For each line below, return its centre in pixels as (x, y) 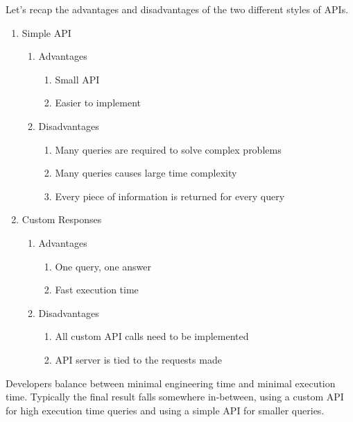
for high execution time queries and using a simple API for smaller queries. (165, 410)
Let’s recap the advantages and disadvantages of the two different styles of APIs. (177, 9)
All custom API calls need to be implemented (152, 336)
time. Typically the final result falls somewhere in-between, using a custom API (175, 397)
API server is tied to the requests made (138, 359)
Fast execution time (97, 290)
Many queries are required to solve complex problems (168, 149)
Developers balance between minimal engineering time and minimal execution (171, 383)
